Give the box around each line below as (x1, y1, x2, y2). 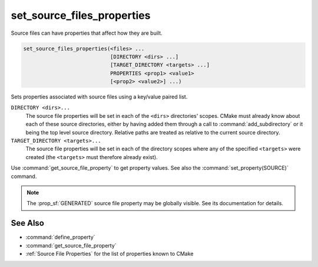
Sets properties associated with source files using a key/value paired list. (11, 93, 188, 100)
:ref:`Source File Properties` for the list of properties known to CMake (25, 250, 194, 258)
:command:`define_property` (25, 233, 95, 241)
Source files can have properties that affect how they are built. (11, 29, 163, 37)
